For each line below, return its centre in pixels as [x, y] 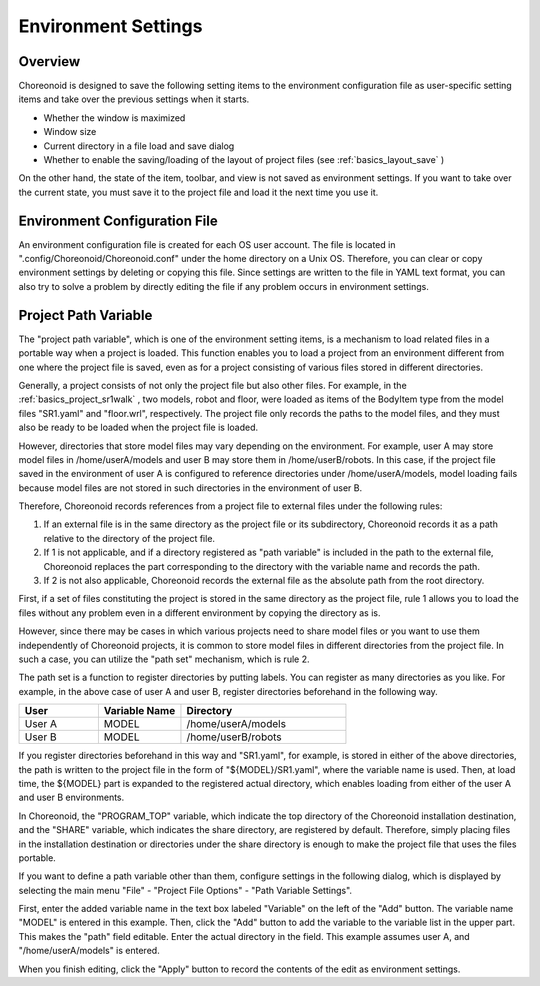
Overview [49, 61]
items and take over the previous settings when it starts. [134, 99]
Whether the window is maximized [114, 117]
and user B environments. [71, 797]
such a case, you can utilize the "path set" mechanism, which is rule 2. [164, 659]
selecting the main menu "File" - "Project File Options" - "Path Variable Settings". [185, 890]
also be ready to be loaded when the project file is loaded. [138, 427]
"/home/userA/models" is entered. [89, 951]
